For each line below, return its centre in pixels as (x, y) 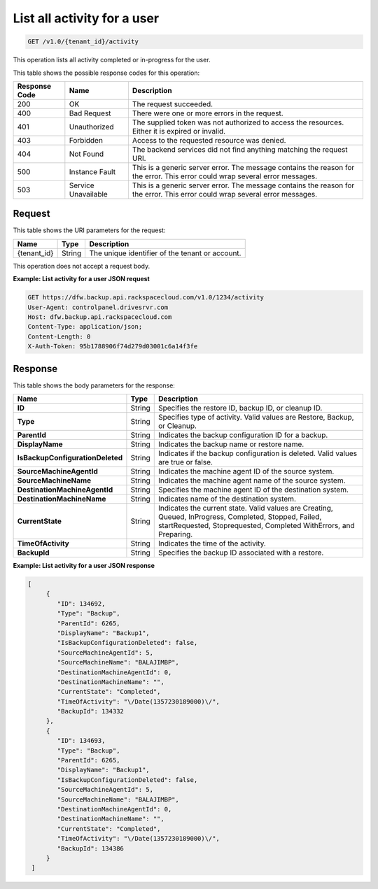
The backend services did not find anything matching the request (240, 149)
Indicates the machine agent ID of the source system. (246, 471)
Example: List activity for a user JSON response (84, 566)
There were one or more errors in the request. (208, 113)
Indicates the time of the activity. (212, 543)
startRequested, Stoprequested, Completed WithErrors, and (256, 526)
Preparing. (175, 534)
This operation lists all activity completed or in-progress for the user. (112, 60)
